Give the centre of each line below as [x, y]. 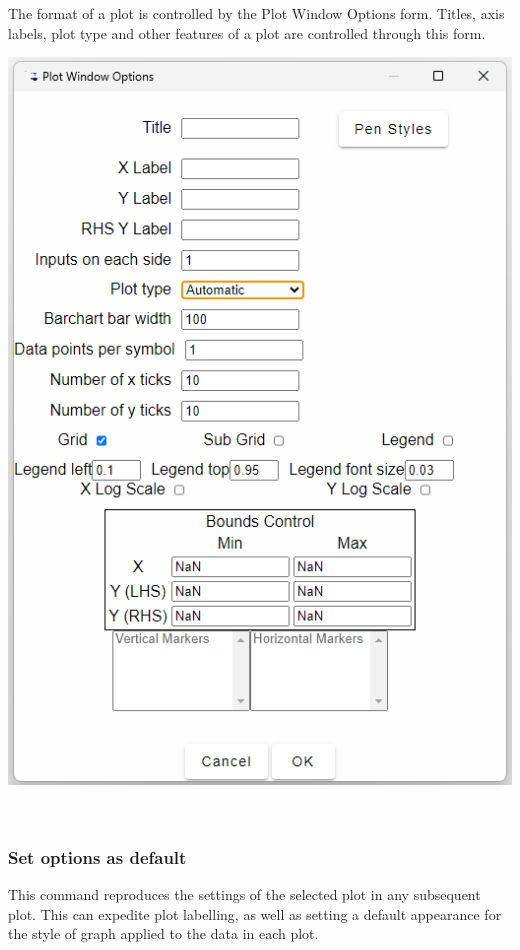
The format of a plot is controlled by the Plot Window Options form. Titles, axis [256, 13]
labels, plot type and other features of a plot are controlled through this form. [247, 32]
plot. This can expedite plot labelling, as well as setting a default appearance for [255, 913]
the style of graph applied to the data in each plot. [163, 933]
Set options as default [97, 856]
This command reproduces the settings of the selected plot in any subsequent [244, 894]
